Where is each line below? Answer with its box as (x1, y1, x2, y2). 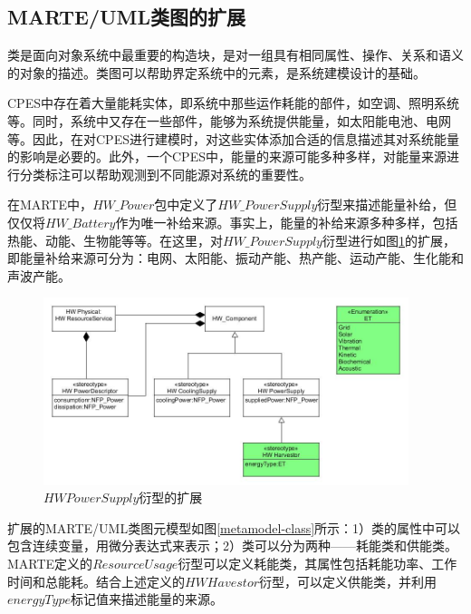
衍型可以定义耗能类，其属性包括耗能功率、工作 (178, 553, 457, 572)
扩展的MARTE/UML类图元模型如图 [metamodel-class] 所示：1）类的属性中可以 (7, 518, 461, 537)
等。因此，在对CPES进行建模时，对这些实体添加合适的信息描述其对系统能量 (7, 129, 459, 148)
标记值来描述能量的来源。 (71, 590, 223, 609)
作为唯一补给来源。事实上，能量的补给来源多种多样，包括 (115, 212, 458, 231)
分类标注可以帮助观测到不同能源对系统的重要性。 (19, 164, 312, 183)
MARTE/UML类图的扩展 (7, 3, 246, 31)
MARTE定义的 (7, 553, 93, 572)
